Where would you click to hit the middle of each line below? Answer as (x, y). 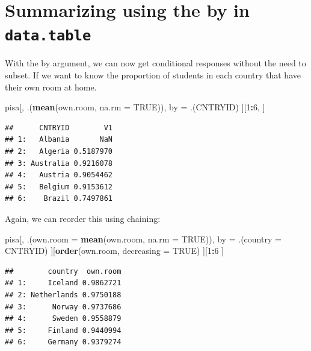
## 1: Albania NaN (59, 140)
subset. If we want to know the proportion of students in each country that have (153, 75)
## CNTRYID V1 (59, 128)
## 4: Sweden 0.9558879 (63, 319)
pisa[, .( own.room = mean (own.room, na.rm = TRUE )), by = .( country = (143, 239)
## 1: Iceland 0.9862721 (63, 283)
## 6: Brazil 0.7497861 (59, 199)
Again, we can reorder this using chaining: (83, 218)
